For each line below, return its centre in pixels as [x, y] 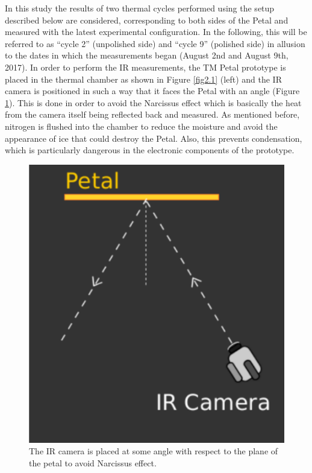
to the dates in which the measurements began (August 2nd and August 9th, [147, 55]
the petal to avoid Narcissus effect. [93, 462]
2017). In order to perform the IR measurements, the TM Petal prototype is [145, 67]
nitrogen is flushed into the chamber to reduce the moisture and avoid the [141, 126]
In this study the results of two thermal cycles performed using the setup [140, 8]
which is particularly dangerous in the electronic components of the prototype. [150, 150]
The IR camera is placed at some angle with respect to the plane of [154, 451]
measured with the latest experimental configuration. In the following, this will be [156, 32]
